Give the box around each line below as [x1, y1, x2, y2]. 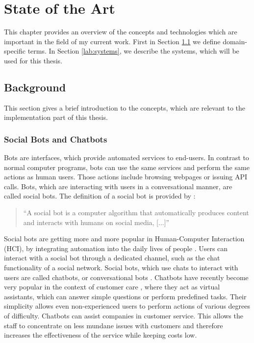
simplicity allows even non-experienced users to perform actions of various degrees [4, 301, 251, 311]
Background [4, 79, 66, 94]
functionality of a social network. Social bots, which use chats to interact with [4, 262, 238, 273]
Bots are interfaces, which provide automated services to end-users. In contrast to [4, 152, 249, 163]
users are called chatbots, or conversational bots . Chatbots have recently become [4, 272, 249, 282]
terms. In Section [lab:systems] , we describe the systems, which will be [27, 46, 239, 56]
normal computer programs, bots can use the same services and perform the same [4, 162, 250, 172]
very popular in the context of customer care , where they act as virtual [4, 282, 220, 292]
